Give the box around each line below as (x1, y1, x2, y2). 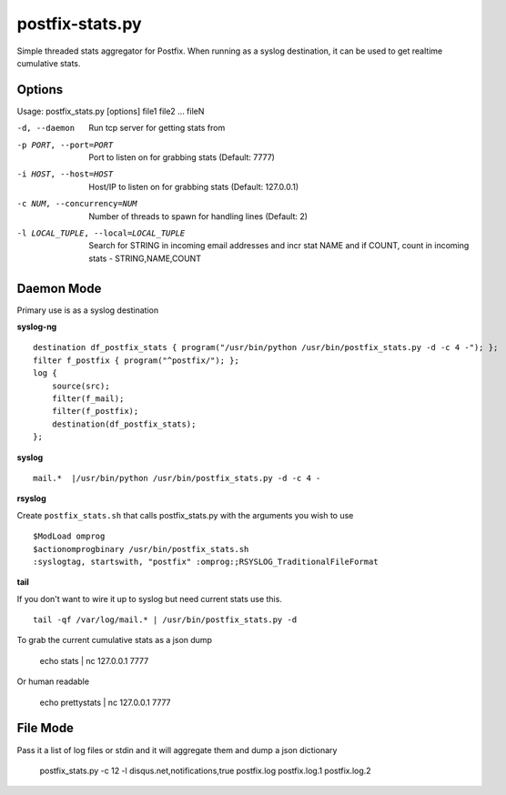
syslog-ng (16, 321, 57, 332)
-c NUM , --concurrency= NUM (16, 198, 137, 209)
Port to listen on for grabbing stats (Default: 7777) (88, 152, 275, 163)
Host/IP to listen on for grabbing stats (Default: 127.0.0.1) (88, 181, 299, 192)
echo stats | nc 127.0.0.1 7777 (39, 655, 149, 666)
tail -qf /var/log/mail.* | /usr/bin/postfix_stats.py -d (33, 615, 298, 625)
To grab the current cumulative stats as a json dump (16, 635, 213, 646)
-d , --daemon (16, 123, 76, 134)
